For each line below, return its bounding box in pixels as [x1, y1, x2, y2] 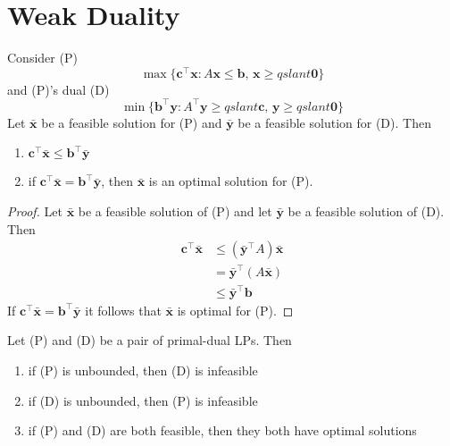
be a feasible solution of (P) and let [78, 202, 272, 221]
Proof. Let [7, 202, 62, 221]
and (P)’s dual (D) [7, 80, 110, 98]
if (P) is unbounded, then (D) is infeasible [28, 360, 258, 379]
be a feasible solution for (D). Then [237, 113, 431, 131]
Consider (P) [7, 48, 78, 67]
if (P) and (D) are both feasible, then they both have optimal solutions [28, 421, 417, 440]
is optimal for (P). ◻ [177, 300, 294, 319]
